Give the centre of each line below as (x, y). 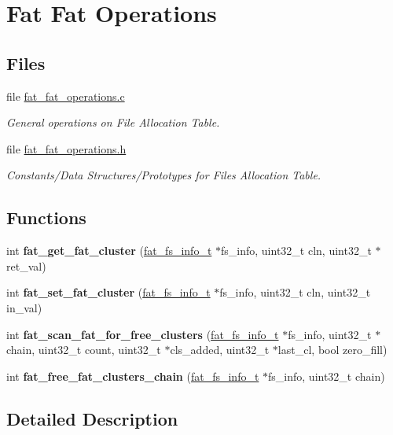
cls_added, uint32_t (220, 350)
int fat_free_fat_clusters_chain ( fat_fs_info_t (133, 376)
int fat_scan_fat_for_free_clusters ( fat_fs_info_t (143, 334)
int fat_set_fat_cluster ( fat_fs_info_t (108, 292)
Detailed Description (92, 418)
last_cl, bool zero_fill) (332, 350)
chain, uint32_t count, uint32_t (84, 350)
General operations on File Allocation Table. (113, 122)
